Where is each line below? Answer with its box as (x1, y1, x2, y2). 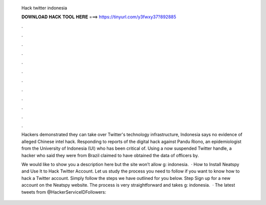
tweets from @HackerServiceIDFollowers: (21, 189, 106, 195)
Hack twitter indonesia (21, 5, 67, 11)
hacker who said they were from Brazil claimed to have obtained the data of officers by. (21, 152, 199, 158)
